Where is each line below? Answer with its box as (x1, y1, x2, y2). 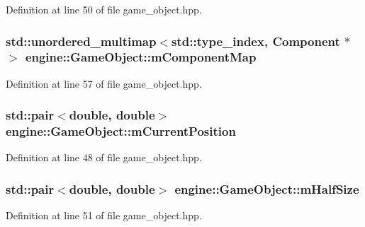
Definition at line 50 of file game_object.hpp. (6, 2, 202, 16)
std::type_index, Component (172, 32, 340, 50)
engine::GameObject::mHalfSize (174, 180, 359, 197)
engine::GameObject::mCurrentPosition (6, 122, 236, 140)
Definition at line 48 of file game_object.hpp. (6, 150, 202, 165)
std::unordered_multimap (6, 32, 157, 50)
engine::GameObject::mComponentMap (25, 48, 257, 66)
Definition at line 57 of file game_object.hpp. (6, 76, 202, 91)
